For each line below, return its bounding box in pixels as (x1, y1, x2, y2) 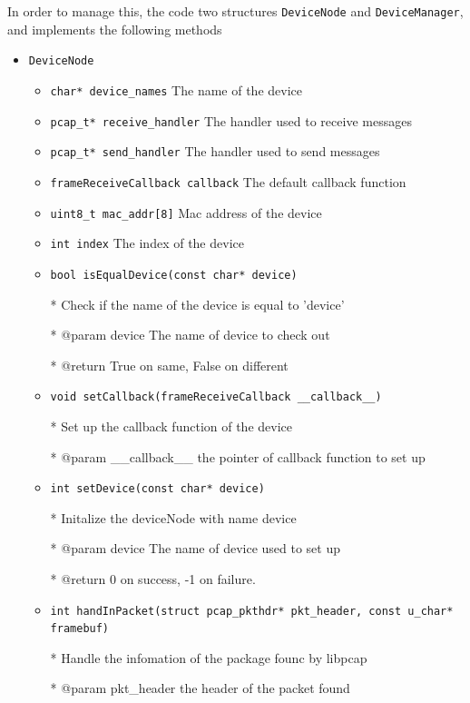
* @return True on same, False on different (50, 355, 289, 374)
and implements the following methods (7, 19, 222, 38)
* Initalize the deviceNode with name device (50, 508, 297, 527)
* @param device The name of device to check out (50, 325, 330, 344)
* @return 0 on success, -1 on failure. (50, 569, 256, 588)
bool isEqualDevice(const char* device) (50, 268, 298, 282)
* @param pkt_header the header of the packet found (50, 678, 350, 698)
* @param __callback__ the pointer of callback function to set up (50, 447, 426, 466)
